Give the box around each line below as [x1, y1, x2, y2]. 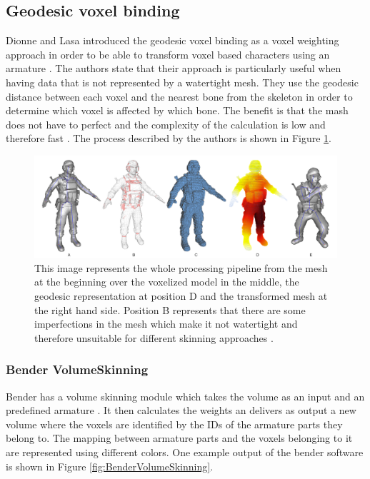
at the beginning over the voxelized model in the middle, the [34, 274, 299, 289]
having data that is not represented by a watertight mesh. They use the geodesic [6, 74, 359, 89]
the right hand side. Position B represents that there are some [34, 302, 306, 317]
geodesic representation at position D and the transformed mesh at [34, 288, 328, 303]
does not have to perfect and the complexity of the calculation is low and [6, 116, 326, 131]
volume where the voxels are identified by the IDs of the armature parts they [6, 416, 343, 431]
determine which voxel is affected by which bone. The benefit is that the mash [6, 103, 349, 118]
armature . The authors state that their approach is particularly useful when [6, 61, 341, 76]
